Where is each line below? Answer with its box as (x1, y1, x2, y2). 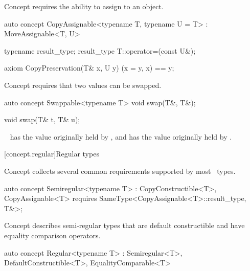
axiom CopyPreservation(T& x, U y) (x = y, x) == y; (4, 62, 174, 73)
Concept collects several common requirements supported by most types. (4, 165, 236, 176)
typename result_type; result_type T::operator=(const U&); (4, 45, 196, 56)
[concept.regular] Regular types (4, 148, 99, 159)
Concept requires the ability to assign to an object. (4, 1, 164, 11)
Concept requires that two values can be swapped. (4, 79, 162, 90)
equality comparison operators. (4, 230, 101, 240)
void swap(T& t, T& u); (4, 114, 80, 125)
